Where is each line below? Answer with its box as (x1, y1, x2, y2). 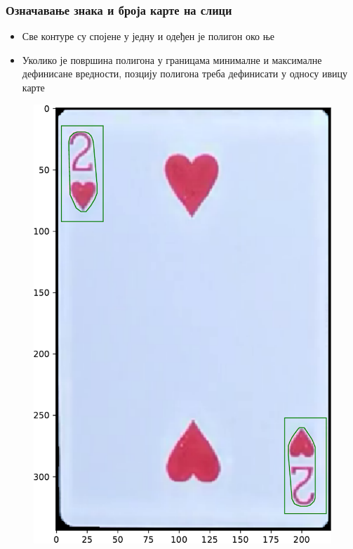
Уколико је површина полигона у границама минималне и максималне (22, 52, 322, 67)
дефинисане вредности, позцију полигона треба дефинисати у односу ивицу (22, 66, 347, 81)
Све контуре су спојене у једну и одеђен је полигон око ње (22, 29, 275, 44)
